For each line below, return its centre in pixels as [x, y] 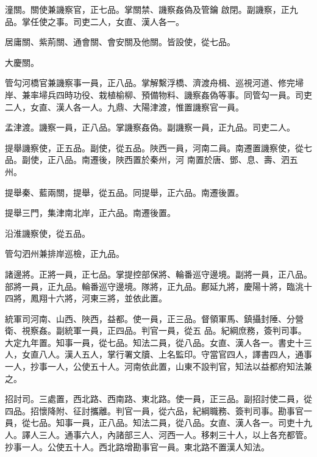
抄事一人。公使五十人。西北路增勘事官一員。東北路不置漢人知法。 [137, 446]
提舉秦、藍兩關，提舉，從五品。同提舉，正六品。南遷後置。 [124, 192]
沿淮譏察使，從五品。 [48, 233]
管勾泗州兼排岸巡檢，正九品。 [65, 254]
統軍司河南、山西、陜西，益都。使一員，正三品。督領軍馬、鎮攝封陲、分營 [154, 318]
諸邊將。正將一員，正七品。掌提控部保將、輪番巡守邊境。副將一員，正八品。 [158, 274]
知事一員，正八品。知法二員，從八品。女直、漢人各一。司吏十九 [184, 423]
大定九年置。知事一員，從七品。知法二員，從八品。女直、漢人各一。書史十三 [158, 342]
